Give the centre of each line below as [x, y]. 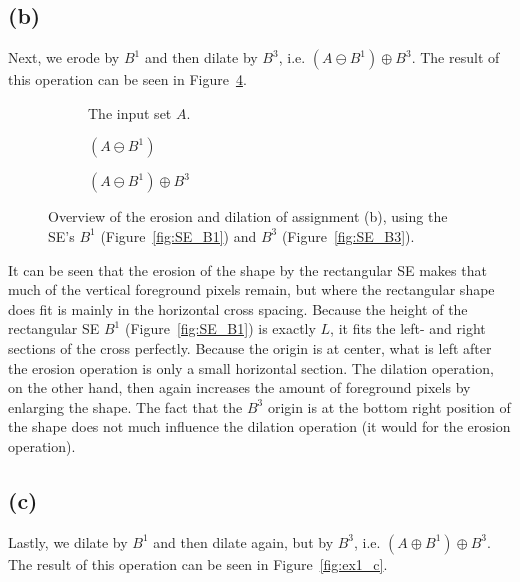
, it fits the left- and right [408, 328]
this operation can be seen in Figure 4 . [127, 79]
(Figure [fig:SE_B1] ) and [178, 235]
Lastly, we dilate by [68, 541]
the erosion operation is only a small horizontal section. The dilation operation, [251, 367]
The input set [130, 112]
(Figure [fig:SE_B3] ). [348, 235]
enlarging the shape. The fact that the [125, 406]
